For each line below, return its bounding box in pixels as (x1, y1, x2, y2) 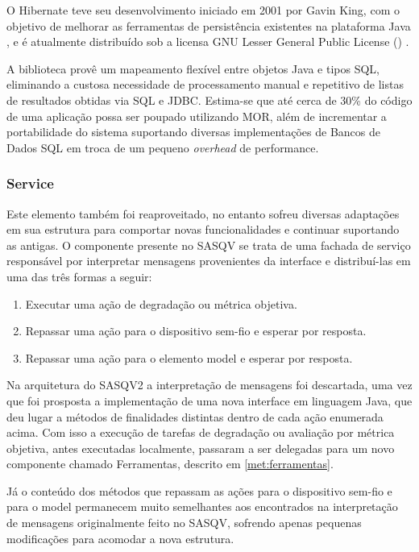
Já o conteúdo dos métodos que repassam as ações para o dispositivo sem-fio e (6, 482, 392, 499)
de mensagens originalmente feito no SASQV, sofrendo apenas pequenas (6, 514, 362, 531)
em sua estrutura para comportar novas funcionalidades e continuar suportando (6, 221, 400, 238)
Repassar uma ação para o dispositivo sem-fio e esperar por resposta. (25, 322, 367, 339)
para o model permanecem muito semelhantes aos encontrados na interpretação (6, 498, 398, 515)
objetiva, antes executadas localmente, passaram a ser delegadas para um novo (6, 439, 395, 456)
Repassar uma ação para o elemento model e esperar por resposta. (25, 349, 353, 366)
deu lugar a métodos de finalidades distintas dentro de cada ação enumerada (6, 408, 384, 425)
